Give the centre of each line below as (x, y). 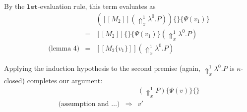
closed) (15, 80)
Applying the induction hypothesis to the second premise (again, (102, 68)
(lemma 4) (64, 48)
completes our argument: (65, 80)
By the (14, 6)
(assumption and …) (89, 104)
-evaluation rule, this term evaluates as (97, 6)
